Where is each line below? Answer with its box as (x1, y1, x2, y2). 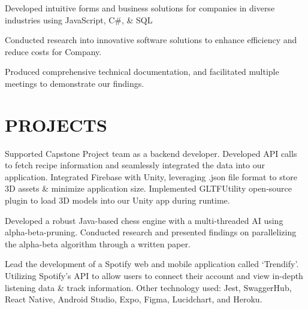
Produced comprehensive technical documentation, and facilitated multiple (5, 65, 279, 78)
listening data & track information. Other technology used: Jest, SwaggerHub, (5, 281, 292, 293)
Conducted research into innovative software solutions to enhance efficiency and (5, 34, 297, 46)
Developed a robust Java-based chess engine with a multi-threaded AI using (5, 214, 283, 226)
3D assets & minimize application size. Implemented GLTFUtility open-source (5, 182, 292, 195)
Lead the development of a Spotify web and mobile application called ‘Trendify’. (5, 257, 299, 270)
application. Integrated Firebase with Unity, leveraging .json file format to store (5, 170, 297, 183)
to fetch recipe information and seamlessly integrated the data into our (5, 159, 265, 171)
